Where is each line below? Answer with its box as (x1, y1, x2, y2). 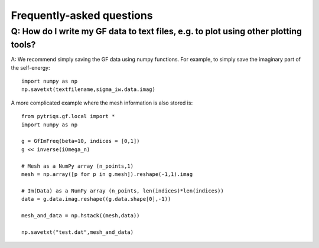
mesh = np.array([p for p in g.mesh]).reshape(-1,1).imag (21, 171, 193, 177)
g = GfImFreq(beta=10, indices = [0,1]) (21, 138, 140, 145)
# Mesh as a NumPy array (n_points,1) (21, 162, 134, 169)
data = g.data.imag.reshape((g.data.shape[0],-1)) (21, 195, 171, 203)
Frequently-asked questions (11, 9, 153, 22)
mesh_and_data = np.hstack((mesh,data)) (21, 212, 140, 218)
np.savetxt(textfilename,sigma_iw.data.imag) (21, 86, 156, 93)
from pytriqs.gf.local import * (21, 113, 115, 120)
